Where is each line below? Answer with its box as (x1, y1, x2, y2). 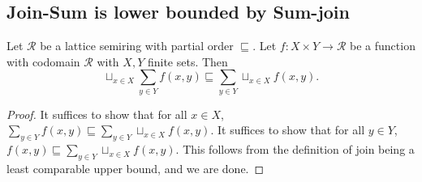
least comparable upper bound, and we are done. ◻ (6, 159, 265, 176)
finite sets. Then (147, 53, 228, 70)
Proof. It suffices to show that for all (6, 105, 187, 122)
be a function (350, 37, 416, 54)
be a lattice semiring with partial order (40, 37, 234, 54)
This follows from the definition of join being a (183, 141, 415, 158)
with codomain (6, 53, 80, 70)
